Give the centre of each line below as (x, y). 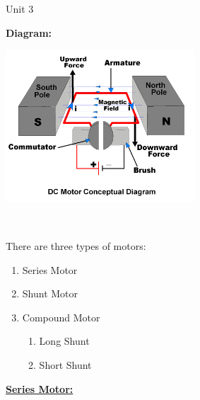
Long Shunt (64, 341)
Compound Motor (61, 317)
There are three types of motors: (76, 246)
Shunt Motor (50, 293)
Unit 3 (20, 8)
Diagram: (29, 32)
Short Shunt (65, 365)
